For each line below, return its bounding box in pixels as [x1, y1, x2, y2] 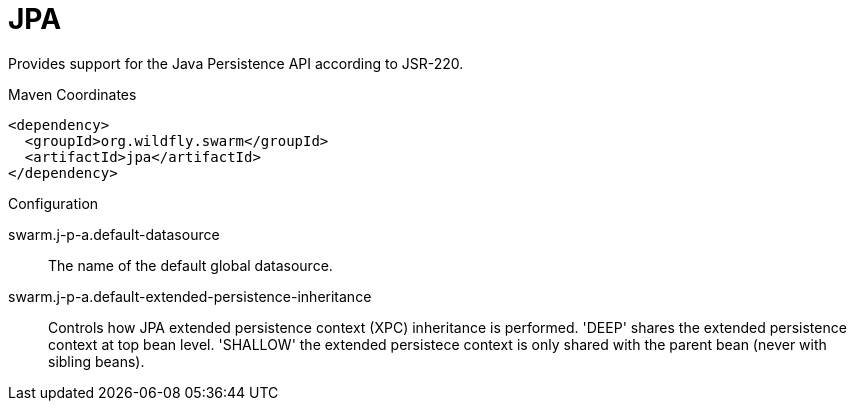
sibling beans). [48, 352, 145, 370]
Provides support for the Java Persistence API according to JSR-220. [8, 54, 464, 72]
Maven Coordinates [8, 85, 137, 103]
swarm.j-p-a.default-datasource [8, 225, 220, 243]
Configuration [8, 194, 99, 212]
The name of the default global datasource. [48, 256, 333, 274]
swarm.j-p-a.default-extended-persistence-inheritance [8, 287, 372, 305]
